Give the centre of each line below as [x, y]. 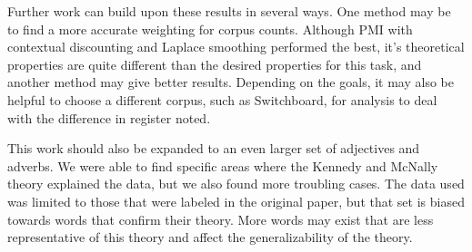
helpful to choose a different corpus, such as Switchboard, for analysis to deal [222, 99]
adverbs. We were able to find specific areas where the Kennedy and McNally [223, 165]
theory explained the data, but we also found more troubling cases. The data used [236, 184]
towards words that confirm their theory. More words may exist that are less [221, 219]
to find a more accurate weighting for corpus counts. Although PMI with [210, 29]
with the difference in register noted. [109, 117]
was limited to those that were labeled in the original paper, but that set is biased [236, 201]
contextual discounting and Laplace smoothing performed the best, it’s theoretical [236, 47]
